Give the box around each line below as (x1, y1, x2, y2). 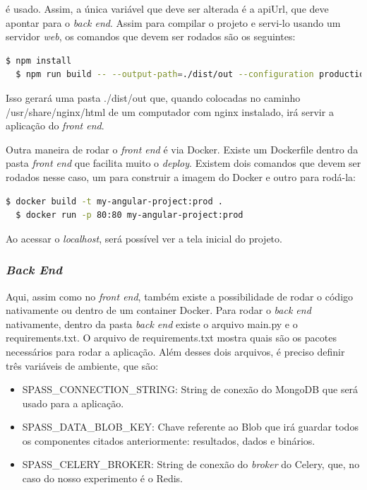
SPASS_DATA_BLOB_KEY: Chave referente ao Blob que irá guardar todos (22, 419, 359, 434)
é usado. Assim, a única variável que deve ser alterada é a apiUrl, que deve (6, 1, 329, 16)
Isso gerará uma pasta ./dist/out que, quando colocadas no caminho (6, 90, 301, 105)
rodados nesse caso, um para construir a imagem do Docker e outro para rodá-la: (6, 169, 356, 184)
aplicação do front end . (6, 118, 104, 133)
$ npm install (6, 55, 72, 66)
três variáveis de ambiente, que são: (6, 358, 159, 373)
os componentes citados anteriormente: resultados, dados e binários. (22, 433, 315, 448)
